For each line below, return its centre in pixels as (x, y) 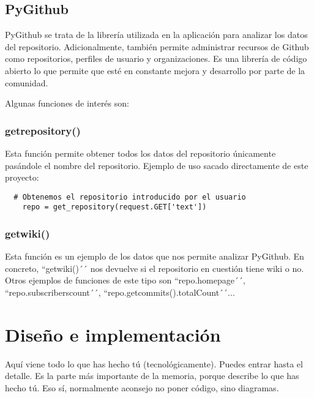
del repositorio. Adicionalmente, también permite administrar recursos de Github (157, 46)
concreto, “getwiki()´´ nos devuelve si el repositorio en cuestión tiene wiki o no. (155, 268)
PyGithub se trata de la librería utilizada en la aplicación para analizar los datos (156, 35)
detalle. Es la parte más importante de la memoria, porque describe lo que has (152, 376)
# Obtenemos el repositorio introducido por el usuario (130, 197)
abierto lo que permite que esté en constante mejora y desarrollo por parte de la (155, 70)
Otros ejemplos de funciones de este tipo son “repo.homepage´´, (125, 280)
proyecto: (22, 177)
